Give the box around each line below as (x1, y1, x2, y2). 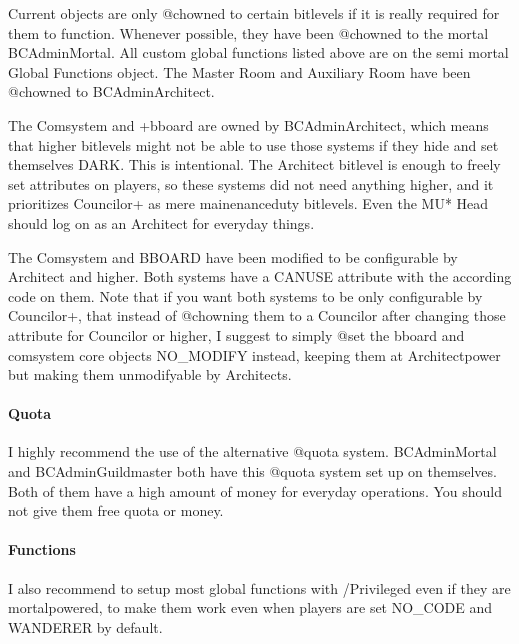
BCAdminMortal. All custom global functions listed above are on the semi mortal (8, 42, 509, 63)
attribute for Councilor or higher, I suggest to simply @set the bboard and (8, 324, 465, 345)
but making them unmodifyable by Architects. (8, 364, 292, 385)
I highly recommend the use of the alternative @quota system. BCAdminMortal (8, 441, 497, 462)
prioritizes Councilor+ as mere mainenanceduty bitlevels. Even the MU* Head (8, 193, 489, 214)
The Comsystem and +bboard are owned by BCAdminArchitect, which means (8, 114, 489, 135)
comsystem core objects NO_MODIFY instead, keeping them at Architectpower (8, 344, 501, 365)
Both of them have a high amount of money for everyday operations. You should (8, 480, 502, 501)
